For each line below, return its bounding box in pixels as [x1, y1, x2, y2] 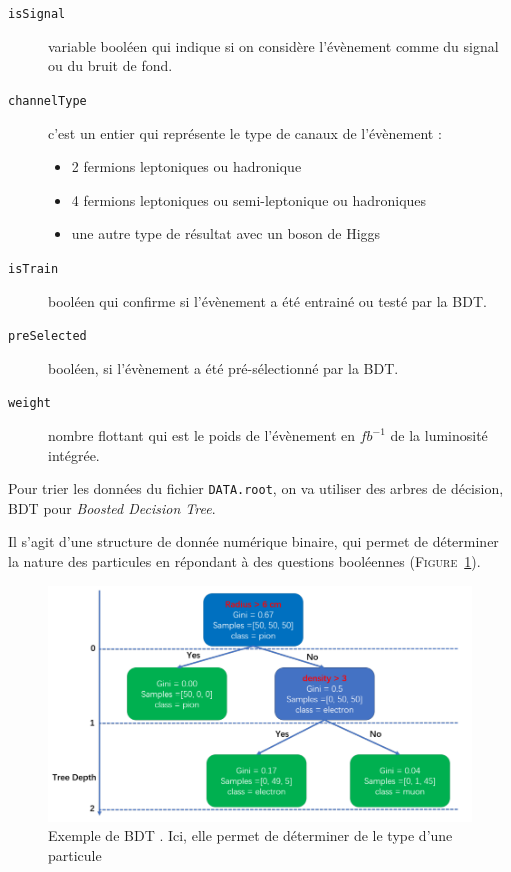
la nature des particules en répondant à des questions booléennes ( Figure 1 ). [8, 551, 481, 572]
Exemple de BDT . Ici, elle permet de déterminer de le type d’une [48, 825, 453, 846]
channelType [8, 93, 87, 108]
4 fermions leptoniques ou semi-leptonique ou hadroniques [71, 189, 427, 210]
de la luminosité [390, 425, 488, 446]
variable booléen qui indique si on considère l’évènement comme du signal [48, 35, 499, 56]
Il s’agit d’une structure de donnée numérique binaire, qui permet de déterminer [8, 531, 499, 552]
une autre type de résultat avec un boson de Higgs [71, 223, 381, 244]
